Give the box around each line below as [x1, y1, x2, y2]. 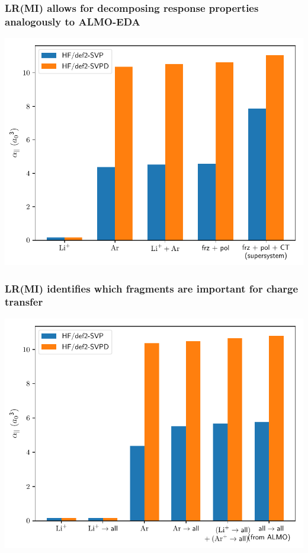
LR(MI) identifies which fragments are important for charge [5, 281, 299, 295]
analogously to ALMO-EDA [5, 14, 140, 28]
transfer [5, 294, 43, 309]
